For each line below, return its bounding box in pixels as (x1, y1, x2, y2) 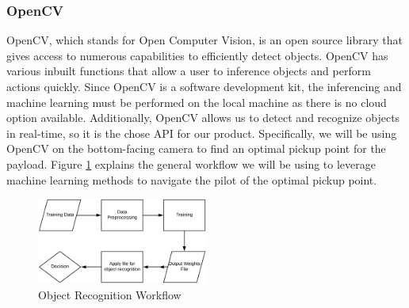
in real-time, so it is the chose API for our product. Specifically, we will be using (6, 124, 397, 141)
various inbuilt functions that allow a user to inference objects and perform (6, 63, 371, 79)
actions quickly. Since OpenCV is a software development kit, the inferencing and (6, 78, 402, 94)
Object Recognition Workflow (38, 286, 182, 302)
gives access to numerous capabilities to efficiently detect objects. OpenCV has (6, 47, 388, 63)
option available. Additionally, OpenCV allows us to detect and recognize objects (6, 109, 400, 126)
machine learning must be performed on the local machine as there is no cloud (6, 93, 387, 110)
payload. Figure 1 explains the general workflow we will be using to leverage (6, 155, 376, 172)
